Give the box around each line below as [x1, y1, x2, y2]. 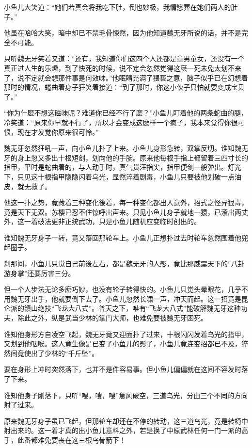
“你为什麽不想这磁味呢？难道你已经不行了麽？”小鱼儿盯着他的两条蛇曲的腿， [4, 108, 248, 118]
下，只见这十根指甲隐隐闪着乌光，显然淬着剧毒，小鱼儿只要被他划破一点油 [4, 171, 241, 181]
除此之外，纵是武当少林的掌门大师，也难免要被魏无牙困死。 [17, 313, 207, 323]
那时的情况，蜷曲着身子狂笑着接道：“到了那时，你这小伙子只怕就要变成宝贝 [4, 82, 245, 92]
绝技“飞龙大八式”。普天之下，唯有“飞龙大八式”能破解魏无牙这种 [37, 303, 241, 313]
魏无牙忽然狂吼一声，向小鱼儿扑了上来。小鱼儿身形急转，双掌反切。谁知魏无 [4, 143, 248, 153]
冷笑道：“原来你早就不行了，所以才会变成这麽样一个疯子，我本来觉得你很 [4, 117, 238, 127]
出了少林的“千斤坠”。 [31, 348, 99, 358]
